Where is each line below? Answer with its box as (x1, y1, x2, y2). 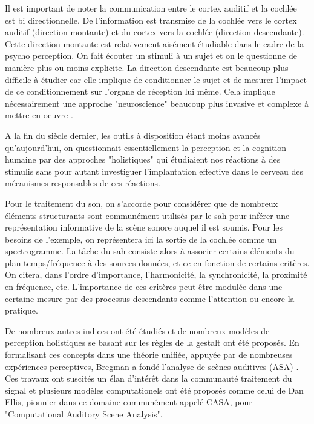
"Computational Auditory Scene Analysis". (5, 408, 163, 420)
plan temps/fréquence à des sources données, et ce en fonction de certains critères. (5, 256, 310, 269)
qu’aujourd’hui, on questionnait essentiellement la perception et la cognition (5, 141, 287, 153)
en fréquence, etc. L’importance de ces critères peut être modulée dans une (5, 280, 283, 293)
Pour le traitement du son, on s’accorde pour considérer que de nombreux (5, 197, 278, 209)
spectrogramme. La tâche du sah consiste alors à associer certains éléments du (5, 244, 295, 257)
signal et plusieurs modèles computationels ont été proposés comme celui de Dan (5, 383, 304, 396)
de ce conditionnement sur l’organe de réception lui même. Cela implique (5, 85, 275, 98)
